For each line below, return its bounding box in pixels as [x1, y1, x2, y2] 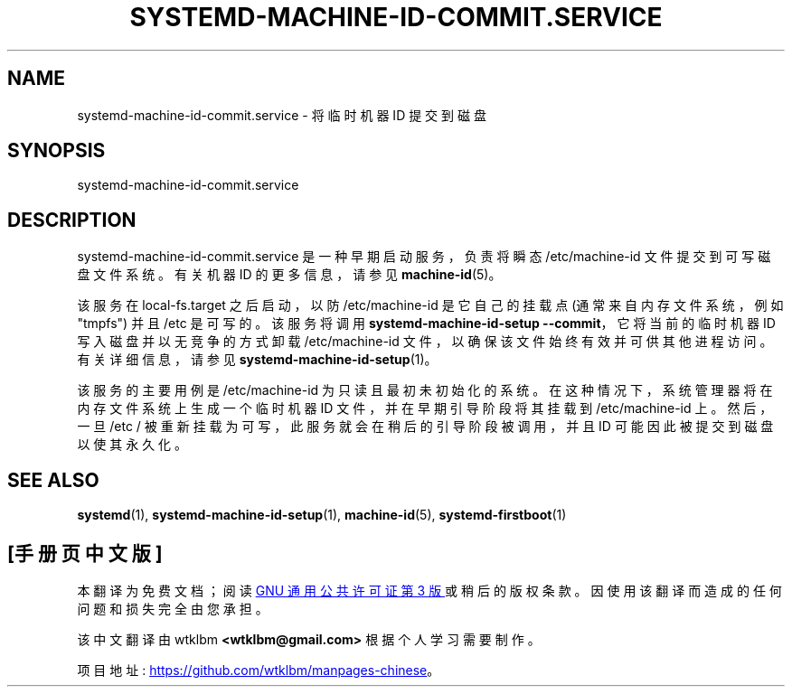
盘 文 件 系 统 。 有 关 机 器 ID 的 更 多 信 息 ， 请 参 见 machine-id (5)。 [77, 267, 502, 283]
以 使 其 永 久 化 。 [77, 436, 188, 453]
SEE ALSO [7, 468, 99, 492]
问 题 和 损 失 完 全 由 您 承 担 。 [77, 600, 269, 616]
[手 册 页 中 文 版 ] [7, 541, 163, 565]
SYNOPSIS [7, 139, 106, 163]
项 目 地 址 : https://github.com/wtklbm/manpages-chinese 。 [77, 661, 440, 678]
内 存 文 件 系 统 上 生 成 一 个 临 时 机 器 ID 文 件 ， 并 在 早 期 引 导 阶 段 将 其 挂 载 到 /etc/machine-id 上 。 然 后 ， [77, 400, 773, 417]
